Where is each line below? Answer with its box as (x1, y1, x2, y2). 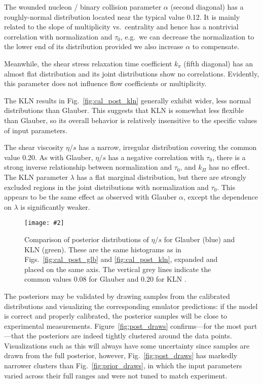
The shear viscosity (4, 142, 64, 152)
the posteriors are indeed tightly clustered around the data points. (26, 330, 232, 341)
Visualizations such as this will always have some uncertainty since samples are (4, 340, 250, 351)
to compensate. (192, 41, 240, 52)
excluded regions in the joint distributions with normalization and (4, 181, 209, 192)
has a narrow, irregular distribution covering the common (79, 142, 257, 152)
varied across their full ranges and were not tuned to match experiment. (4, 370, 228, 380)
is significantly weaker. (20, 201, 90, 212)
